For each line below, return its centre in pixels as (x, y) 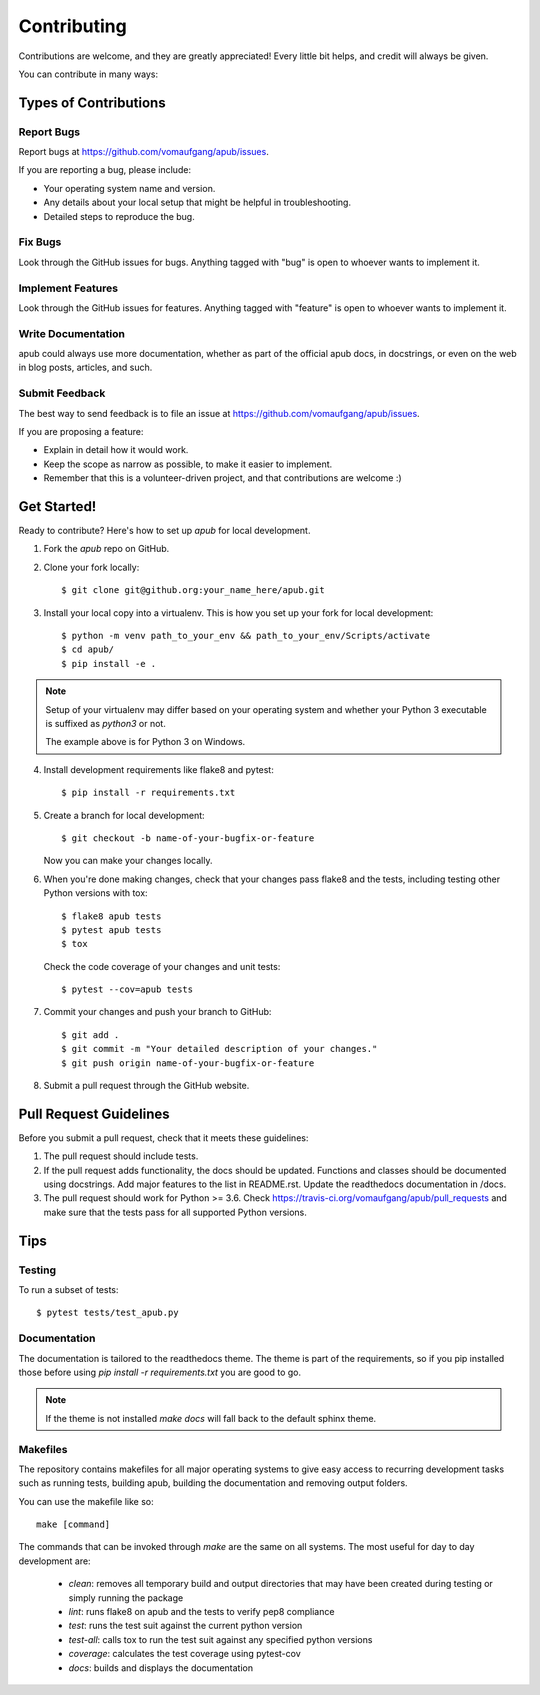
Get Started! (57, 506)
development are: (54, 1561)
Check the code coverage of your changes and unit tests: (162, 966)
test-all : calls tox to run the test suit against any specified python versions (220, 1639)
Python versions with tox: (96, 893)
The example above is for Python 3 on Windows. (145, 742)
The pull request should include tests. (121, 1156)
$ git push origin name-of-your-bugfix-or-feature (188, 1063)
